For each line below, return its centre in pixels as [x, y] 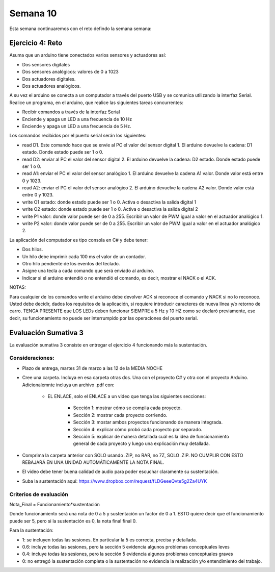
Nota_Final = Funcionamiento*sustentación [55, 504]
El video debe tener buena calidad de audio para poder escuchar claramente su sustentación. [120, 471]
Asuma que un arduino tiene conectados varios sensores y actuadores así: [88, 55]
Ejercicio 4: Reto [36, 43]
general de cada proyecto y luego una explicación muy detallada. [142, 443]
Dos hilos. [33, 250]
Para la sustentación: [31, 530]
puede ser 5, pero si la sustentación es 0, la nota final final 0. [73, 521]
